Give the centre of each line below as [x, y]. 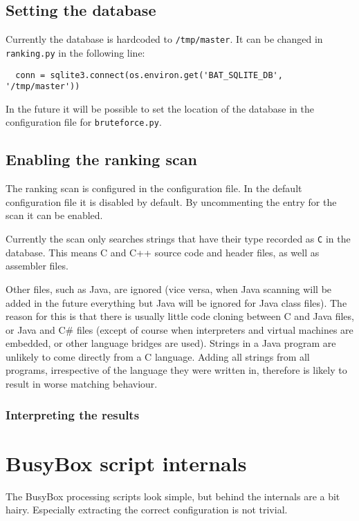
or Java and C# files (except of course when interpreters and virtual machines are [179, 329]
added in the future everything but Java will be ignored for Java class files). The [176, 302]
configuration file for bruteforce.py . [84, 122]
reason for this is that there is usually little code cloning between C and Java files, [180, 316]
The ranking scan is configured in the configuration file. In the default [154, 188]
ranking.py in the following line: [75, 52]
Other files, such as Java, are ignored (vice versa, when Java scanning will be [169, 288]
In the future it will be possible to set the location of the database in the [160, 108]
